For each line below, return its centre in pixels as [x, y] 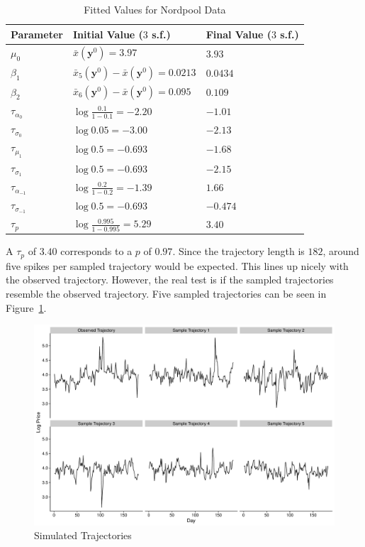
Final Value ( [238, 34]
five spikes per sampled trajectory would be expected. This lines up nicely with [177, 265]
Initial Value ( [108, 34]
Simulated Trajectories [83, 535]
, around [341, 251]
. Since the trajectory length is [238, 251]
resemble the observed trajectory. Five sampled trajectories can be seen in [166, 293]
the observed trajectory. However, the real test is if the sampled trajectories [170, 280]
